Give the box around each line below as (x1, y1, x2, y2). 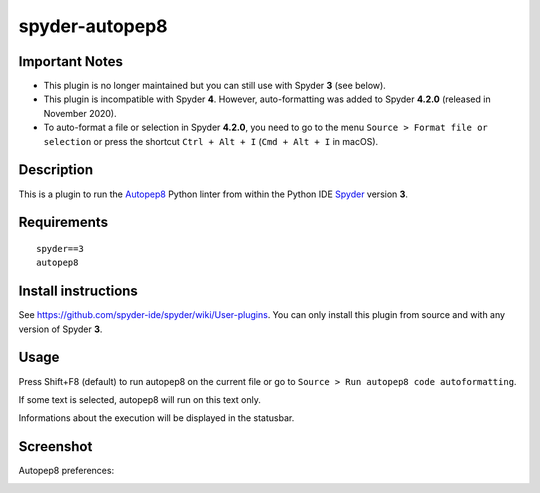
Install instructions (18, 283, 139, 300)
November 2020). (43, 107, 117, 119)
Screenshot (18, 438, 93, 455)
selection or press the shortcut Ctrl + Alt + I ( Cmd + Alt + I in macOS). (43, 135, 379, 147)
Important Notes (18, 53, 124, 70)
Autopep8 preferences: (18, 465, 115, 477)
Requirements (18, 214, 109, 231)
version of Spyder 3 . (18, 323, 103, 335)
